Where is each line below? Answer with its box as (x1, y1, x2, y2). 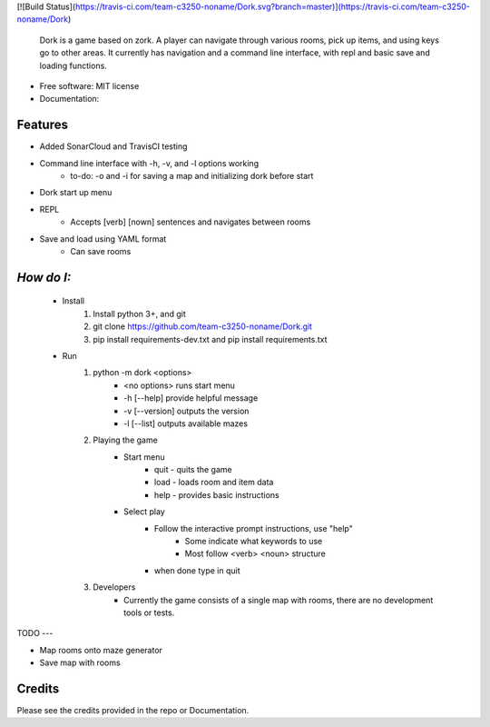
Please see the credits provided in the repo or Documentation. (16, 705, 250, 716)
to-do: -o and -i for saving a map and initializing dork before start (70, 171, 314, 182)
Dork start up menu (39, 187, 113, 198)
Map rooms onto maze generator (39, 644, 163, 655)
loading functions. (39, 60, 108, 71)
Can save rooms (70, 245, 132, 256)
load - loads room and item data (154, 477, 274, 488)
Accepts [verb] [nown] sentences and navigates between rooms (70, 216, 311, 227)
